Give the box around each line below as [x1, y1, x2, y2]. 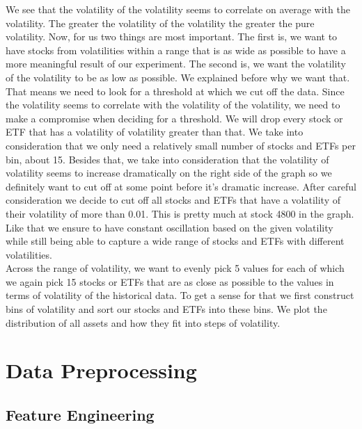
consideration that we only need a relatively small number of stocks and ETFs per [6, 138, 356, 152]
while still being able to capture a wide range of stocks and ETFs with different [6, 234, 345, 248]
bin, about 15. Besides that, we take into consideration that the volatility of [6, 152, 329, 166]
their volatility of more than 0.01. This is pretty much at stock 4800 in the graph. [6, 206, 354, 220]
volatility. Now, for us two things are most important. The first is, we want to [6, 29, 338, 44]
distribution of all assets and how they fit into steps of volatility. [6, 315, 281, 330]
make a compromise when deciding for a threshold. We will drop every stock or [6, 111, 343, 125]
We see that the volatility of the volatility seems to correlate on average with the [6, 2, 350, 16]
